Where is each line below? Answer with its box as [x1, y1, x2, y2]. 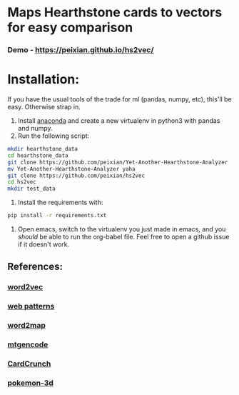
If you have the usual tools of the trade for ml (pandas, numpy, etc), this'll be [7, 95, 232, 104]
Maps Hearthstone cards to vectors [7, 4, 223, 21]
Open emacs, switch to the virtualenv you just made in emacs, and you [17, 225, 226, 234]
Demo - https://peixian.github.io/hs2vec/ [7, 45, 154, 55]
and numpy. [17, 124, 53, 133]
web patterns [7, 301, 55, 311]
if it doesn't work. [17, 240, 70, 249]
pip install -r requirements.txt [7, 212, 107, 219]
